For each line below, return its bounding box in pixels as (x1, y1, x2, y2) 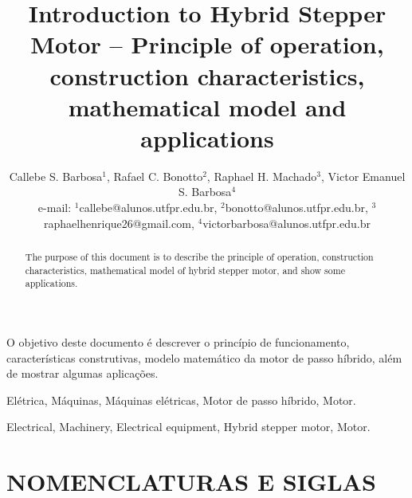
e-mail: (37, 199, 72, 216)
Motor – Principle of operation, (30, 28, 384, 61)
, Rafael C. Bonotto (107, 167, 203, 184)
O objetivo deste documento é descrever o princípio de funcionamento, (6, 334, 350, 351)
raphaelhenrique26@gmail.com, (44, 214, 194, 231)
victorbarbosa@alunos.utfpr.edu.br (202, 214, 371, 231)
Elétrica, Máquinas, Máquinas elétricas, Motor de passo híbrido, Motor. (6, 391, 356, 408)
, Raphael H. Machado (206, 167, 317, 184)
